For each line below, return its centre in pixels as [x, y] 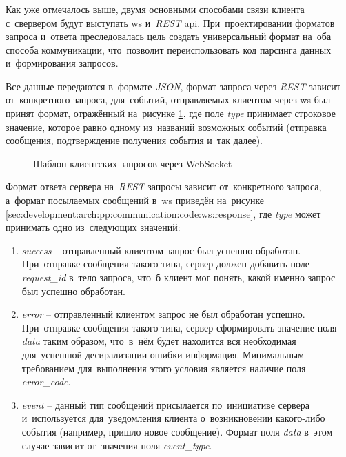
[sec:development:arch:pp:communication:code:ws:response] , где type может [163, 213]
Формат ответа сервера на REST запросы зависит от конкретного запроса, [164, 186]
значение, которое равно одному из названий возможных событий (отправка [166, 126]
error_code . [46, 382]
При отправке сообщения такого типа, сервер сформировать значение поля [179, 327]
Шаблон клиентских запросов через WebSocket [133, 163]
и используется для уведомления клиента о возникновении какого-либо [173, 418]
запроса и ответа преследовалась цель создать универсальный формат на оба [169, 36]
